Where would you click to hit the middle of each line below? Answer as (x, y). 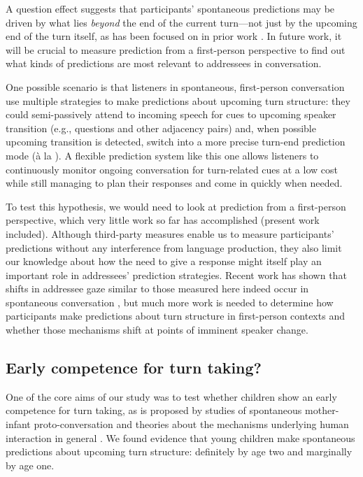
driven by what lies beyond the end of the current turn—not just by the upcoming (181, 22)
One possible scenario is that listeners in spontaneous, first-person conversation (175, 86)
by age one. (30, 465)
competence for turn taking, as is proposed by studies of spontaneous (154, 410)
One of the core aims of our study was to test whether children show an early (171, 396)
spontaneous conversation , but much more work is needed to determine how (170, 302)
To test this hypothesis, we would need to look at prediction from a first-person (176, 206)
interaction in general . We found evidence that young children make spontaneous (180, 437)
